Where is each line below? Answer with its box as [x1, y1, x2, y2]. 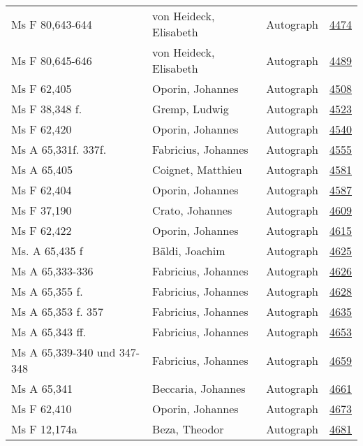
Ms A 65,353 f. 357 [11, 303, 104, 319]
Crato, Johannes [152, 202, 232, 218]
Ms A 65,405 [11, 161, 73, 178]
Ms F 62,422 [11, 222, 72, 238]
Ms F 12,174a [11, 421, 77, 437]
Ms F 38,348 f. [11, 101, 82, 117]
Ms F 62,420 [11, 121, 72, 137]
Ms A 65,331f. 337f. [11, 141, 107, 157]
